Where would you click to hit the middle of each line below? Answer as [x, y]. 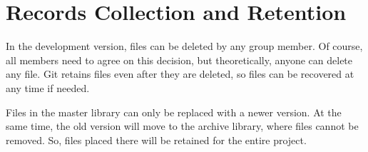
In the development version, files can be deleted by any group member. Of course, [184, 46]
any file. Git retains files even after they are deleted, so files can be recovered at [180, 74]
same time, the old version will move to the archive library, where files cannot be [182, 126]
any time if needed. [48, 87]
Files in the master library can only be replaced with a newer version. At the [174, 112]
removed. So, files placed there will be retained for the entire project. [156, 140]
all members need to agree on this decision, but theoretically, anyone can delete [179, 60]
